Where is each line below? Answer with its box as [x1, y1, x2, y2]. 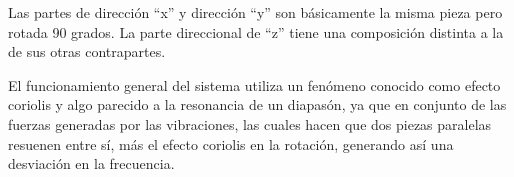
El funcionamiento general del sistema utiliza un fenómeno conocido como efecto [8, 74, 501, 95]
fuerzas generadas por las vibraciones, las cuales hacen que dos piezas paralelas [8, 113, 492, 134]
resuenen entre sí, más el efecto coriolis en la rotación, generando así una [8, 133, 454, 154]
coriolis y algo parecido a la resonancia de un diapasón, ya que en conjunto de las [8, 94, 507, 115]
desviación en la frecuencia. [8, 153, 175, 174]
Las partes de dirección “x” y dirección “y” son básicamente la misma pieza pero [8, 2, 503, 22]
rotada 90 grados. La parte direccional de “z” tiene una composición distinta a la [8, 21, 504, 42]
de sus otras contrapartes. [8, 41, 166, 62]
